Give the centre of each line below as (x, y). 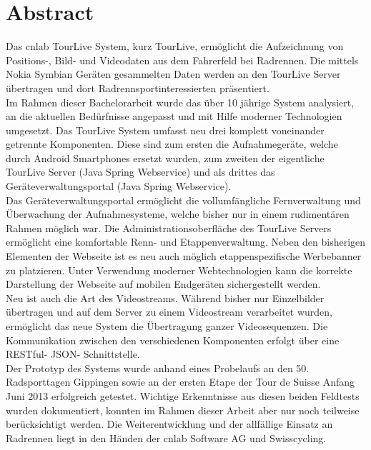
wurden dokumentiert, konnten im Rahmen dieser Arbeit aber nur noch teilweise (183, 410)
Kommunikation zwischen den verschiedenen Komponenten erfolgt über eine (173, 340)
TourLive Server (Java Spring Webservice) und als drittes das (140, 172)
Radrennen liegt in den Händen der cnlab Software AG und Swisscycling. (166, 437)
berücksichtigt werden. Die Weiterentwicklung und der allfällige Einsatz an (169, 424)
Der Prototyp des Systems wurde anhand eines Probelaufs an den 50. (158, 367)
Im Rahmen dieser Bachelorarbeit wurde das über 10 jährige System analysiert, (180, 102)
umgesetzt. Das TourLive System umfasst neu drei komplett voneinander (165, 130)
